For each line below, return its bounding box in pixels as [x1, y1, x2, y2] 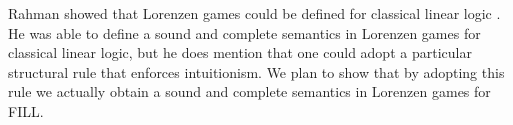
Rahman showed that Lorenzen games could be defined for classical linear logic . [8, 3, 501, 23]
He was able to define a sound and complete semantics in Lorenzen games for [8, 22, 481, 43]
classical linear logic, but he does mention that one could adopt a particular [8, 42, 472, 63]
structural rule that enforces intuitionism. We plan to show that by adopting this [8, 61, 505, 82]
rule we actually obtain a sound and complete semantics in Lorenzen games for [8, 81, 491, 102]
